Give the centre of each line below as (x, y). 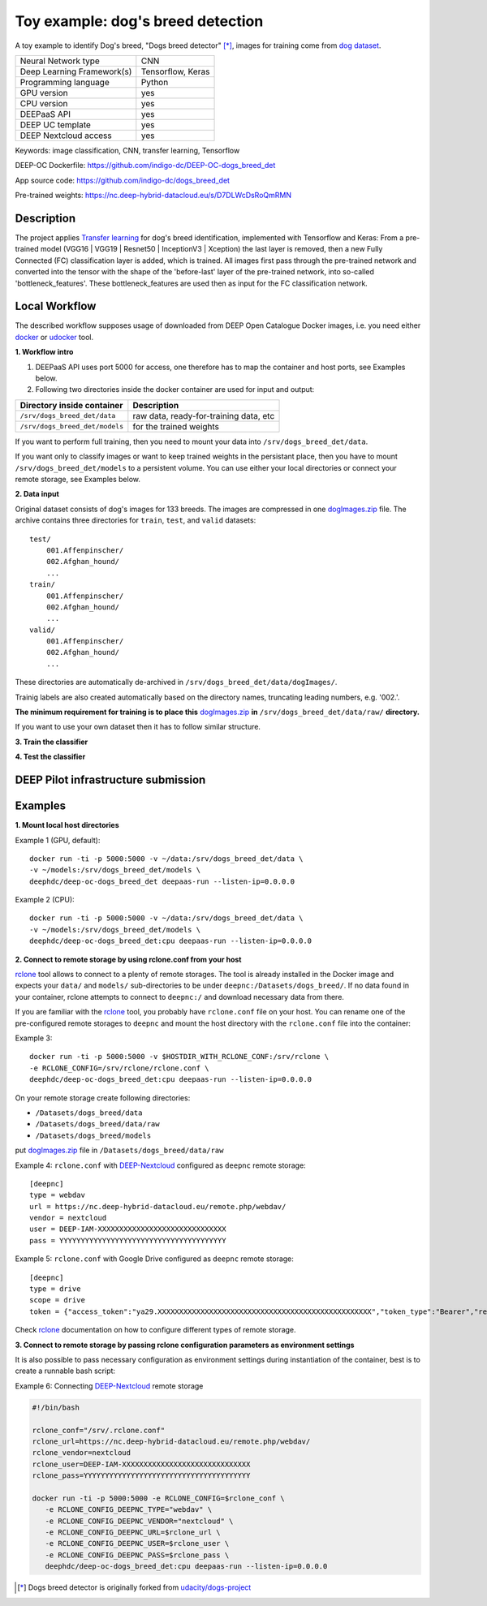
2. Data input (37, 494)
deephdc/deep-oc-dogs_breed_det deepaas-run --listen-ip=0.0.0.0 (162, 881)
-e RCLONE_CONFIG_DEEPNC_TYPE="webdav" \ (129, 1510)
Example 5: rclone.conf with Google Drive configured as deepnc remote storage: (154, 1259)
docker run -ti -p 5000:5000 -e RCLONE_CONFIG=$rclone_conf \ (158, 1498)
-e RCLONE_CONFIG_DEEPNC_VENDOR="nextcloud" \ (139, 1521)
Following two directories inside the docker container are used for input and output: (175, 390)
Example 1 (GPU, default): (58, 840)
